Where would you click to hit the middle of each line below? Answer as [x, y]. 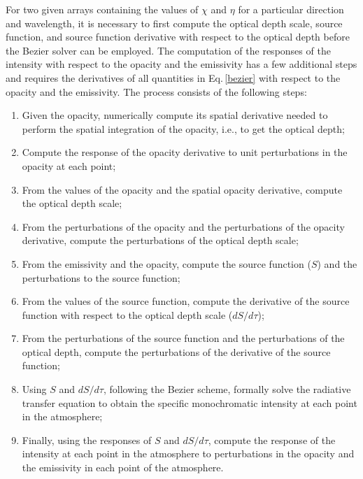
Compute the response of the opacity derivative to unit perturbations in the [185, 152]
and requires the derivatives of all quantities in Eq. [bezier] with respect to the [173, 77]
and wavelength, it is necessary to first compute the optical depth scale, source [174, 23]
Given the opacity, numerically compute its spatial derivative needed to [175, 115]
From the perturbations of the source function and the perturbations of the [183, 338]
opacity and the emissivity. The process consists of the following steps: [156, 91]
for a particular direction [291, 9]
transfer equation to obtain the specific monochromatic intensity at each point [190, 402]
